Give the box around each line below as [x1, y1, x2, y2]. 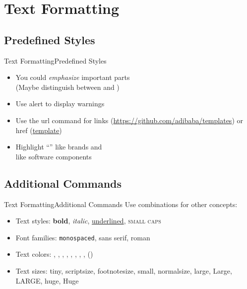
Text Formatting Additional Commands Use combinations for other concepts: [4, 199, 238, 209]
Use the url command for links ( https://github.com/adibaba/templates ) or [15, 115, 243, 125]
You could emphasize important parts [15, 72, 130, 82]
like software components [15, 151, 92, 161]
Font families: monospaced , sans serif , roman [15, 232, 150, 242]
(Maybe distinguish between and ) [15, 81, 120, 92]
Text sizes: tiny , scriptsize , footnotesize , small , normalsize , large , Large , [15, 265, 232, 276]
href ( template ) [15, 125, 62, 135]
